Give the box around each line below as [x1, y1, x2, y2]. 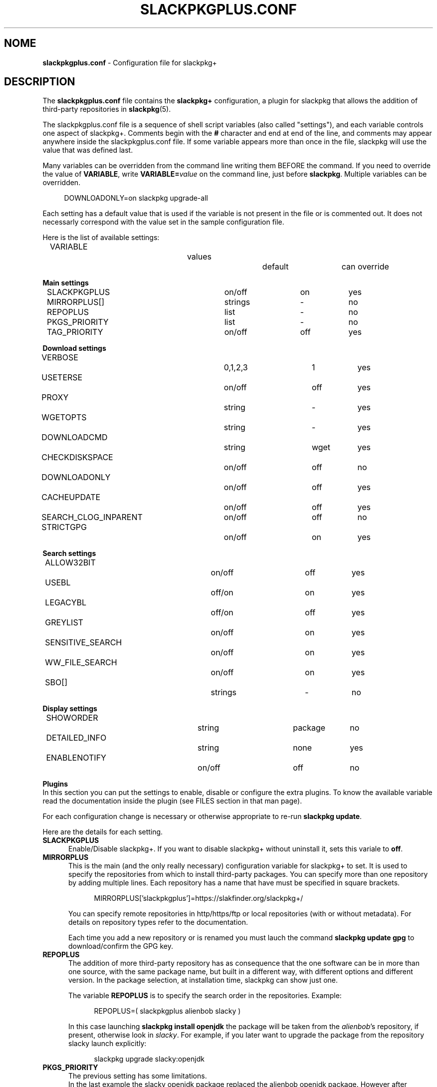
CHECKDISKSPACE [41, 452, 113, 463]
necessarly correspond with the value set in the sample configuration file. [42, 218, 284, 227]
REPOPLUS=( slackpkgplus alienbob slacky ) [94, 1007, 241, 1016]
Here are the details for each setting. [42, 827, 163, 836]
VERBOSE [41, 352, 78, 363]
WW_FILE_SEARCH [45, 657, 117, 668]
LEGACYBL [45, 597, 87, 608]
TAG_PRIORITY [47, 327, 103, 337]
